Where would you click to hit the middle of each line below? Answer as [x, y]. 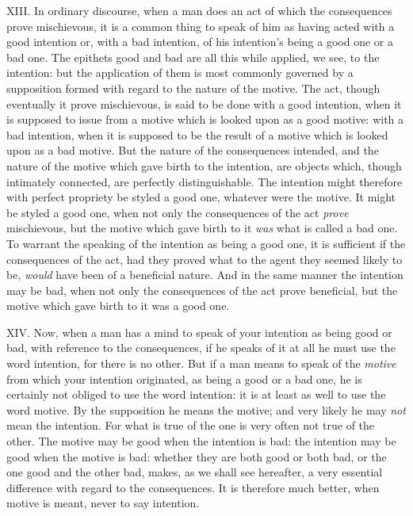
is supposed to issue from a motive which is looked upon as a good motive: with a [205, 119]
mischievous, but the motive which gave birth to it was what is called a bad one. [202, 228]
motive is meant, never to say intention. [103, 503]
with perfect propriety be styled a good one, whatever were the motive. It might [201, 197]
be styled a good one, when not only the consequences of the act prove [178, 212]
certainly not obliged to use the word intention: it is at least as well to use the [196, 394]
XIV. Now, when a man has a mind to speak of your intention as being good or [199, 332]
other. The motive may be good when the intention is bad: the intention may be [201, 441]
